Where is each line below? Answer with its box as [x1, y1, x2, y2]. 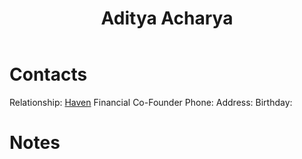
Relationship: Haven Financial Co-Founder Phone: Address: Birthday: [9, 96, 293, 108]
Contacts [9, 63, 88, 86]
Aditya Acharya [100, 7, 234, 30]
